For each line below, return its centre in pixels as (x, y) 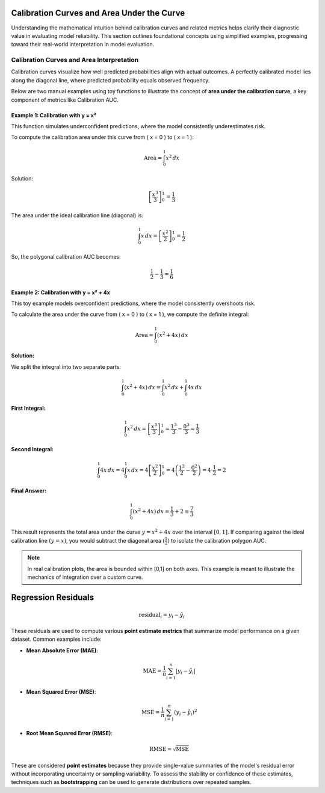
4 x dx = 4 (112, 470)
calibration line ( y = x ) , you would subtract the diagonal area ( (88, 540)
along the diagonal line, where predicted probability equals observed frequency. (110, 80)
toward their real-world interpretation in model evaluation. (83, 45)
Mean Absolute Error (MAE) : (62, 650)
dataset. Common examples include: (56, 639)
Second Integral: (32, 449)
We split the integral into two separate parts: (66, 366)
